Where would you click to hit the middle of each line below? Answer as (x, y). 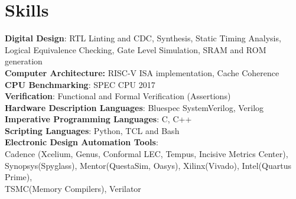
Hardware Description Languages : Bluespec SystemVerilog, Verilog (134, 107)
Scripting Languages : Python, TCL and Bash (92, 130)
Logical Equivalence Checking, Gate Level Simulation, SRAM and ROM (136, 49)
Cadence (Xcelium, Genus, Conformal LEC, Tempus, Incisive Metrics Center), (147, 154)
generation (24, 61)
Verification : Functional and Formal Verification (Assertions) (118, 96)
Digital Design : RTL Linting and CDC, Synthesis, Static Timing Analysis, (143, 38)
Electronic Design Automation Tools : (82, 142)
